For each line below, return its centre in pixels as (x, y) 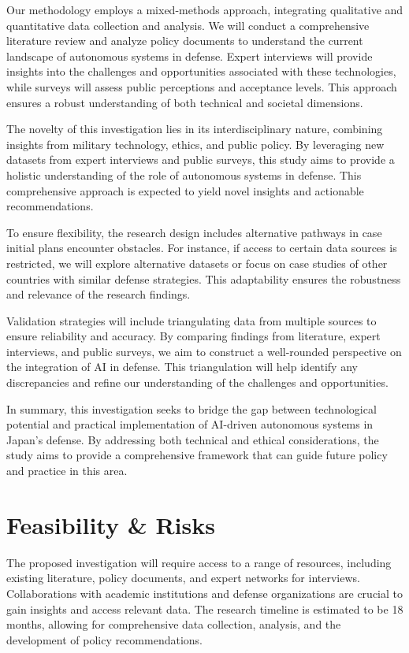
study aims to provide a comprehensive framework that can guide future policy (197, 455)
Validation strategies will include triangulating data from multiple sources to (191, 320)
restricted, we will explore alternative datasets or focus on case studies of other (197, 263)
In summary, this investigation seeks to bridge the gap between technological (191, 408)
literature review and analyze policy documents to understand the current (185, 41)
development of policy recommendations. (105, 639)
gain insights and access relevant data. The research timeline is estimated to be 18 (205, 608)
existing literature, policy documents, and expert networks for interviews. (183, 578)
